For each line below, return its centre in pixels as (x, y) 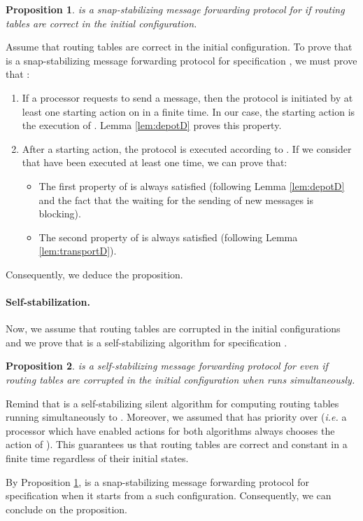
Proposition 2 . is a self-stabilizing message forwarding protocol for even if (167, 366)
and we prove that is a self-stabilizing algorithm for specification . (147, 342)
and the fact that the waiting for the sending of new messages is (176, 199)
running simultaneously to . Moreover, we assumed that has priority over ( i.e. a (176, 417)
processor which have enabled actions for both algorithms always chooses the (170, 430)
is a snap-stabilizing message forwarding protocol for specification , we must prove (181, 60)
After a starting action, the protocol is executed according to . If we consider (187, 148)
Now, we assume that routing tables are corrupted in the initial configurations (173, 329)
